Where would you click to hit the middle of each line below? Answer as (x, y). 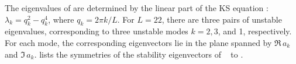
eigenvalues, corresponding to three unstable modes (97, 31)
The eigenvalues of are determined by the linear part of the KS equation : (137, 8)
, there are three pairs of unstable (222, 19)
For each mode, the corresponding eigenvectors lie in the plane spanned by (138, 42)
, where (61, 19)
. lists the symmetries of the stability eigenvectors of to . (139, 54)
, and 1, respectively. (255, 31)
